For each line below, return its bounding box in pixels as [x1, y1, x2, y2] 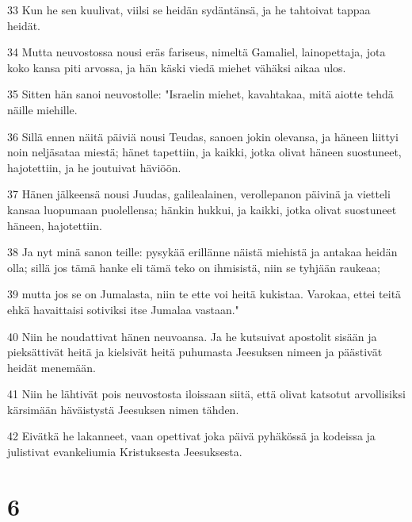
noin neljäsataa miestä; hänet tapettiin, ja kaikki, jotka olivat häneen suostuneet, [7, 144, 402, 160]
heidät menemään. [7, 359, 96, 375]
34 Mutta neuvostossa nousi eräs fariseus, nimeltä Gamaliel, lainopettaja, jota [7, 44, 386, 60]
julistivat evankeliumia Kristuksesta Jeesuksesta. [7, 443, 242, 460]
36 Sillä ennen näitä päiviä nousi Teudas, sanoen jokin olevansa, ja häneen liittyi [7, 128, 399, 144]
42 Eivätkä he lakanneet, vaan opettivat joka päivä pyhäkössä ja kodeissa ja [7, 428, 376, 444]
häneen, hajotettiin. [7, 217, 102, 233]
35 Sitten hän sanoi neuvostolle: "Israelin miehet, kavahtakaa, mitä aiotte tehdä [7, 86, 394, 102]
